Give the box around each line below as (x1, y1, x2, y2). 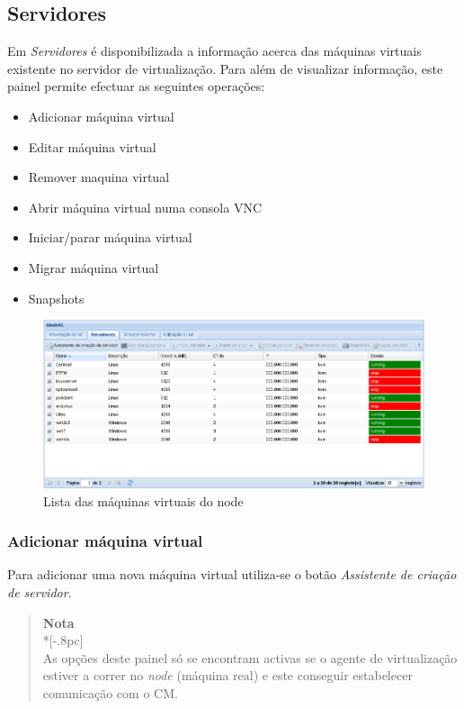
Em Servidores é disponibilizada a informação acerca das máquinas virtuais (7, 41, 422, 60)
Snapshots (28, 288, 85, 307)
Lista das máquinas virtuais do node (43, 491, 244, 510)
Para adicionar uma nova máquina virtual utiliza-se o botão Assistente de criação (7, 565, 457, 584)
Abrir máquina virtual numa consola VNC (28, 197, 263, 216)
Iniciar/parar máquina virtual (28, 228, 192, 247)
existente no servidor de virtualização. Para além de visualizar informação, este (7, 59, 443, 77)
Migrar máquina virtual (28, 258, 159, 277)
